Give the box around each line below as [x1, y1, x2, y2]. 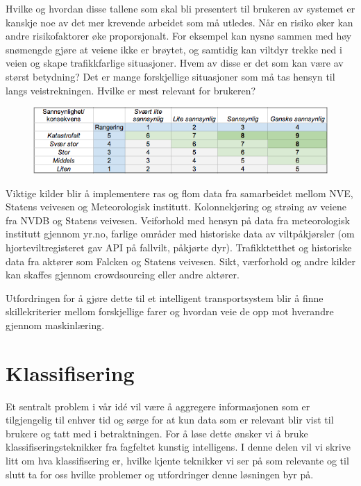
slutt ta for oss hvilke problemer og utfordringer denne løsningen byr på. [6, 467, 314, 481]
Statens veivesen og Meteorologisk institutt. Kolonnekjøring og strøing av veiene [6, 199, 346, 214]
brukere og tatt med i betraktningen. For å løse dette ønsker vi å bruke [6, 426, 308, 440]
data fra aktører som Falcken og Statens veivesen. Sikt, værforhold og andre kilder [6, 253, 355, 268]
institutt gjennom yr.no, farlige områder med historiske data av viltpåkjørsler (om [6, 226, 355, 241]
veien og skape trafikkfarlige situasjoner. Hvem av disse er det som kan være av [6, 56, 344, 70]
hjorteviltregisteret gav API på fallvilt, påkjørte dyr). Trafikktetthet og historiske [6, 240, 352, 254]
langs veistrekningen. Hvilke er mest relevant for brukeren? [6, 83, 256, 97]
